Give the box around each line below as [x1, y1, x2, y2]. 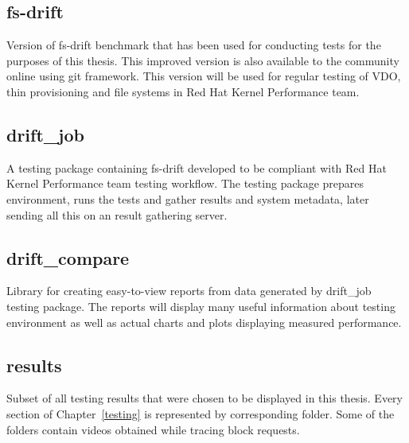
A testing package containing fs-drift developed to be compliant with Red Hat [6, 159, 387, 176]
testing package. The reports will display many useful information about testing [6, 297, 395, 314]
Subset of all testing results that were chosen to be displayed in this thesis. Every [6, 390, 403, 406]
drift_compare [6, 245, 130, 270]
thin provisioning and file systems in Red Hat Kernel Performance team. [6, 83, 360, 99]
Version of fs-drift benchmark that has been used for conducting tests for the [6, 37, 381, 53]
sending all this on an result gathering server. [6, 206, 228, 223]
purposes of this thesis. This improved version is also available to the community [6, 52, 399, 68]
